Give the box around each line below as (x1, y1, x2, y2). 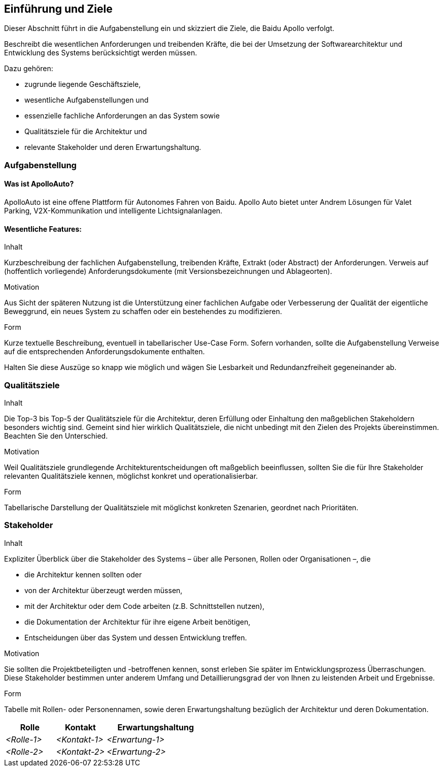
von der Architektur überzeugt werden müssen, (24, 585, 183, 595)
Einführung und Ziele (4, 3, 113, 15)
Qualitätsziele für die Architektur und (24, 127, 147, 136)
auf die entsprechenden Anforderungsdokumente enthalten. (4, 347, 205, 356)
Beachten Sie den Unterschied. (4, 431, 108, 440)
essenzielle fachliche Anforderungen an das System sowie (24, 111, 220, 120)
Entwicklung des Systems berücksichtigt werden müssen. (4, 48, 197, 57)
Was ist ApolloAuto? (4, 179, 74, 189)
